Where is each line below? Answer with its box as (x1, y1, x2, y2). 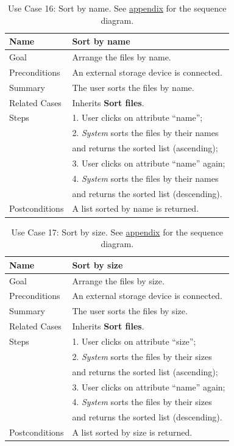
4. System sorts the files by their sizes (72, 395, 212, 408)
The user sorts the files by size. (72, 304, 188, 317)
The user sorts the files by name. (72, 81, 194, 93)
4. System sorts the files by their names (72, 171, 219, 184)
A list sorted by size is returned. (72, 426, 193, 439)
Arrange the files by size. (72, 274, 165, 287)
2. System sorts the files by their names (72, 126, 219, 139)
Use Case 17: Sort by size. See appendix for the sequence (11, 225, 224, 238)
